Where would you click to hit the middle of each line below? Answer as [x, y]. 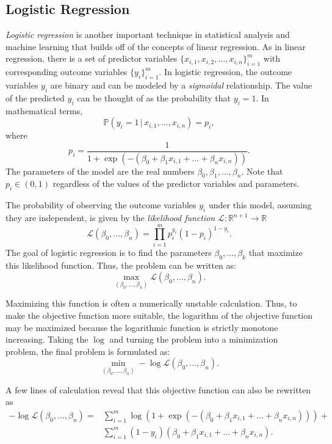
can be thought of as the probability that [154, 97]
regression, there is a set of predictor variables [92, 58]
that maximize [276, 252]
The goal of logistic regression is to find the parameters [109, 252]
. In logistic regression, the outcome [226, 72]
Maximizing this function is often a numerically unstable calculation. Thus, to [151, 303]
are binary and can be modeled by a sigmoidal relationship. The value [181, 85]
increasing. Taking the [47, 339]
